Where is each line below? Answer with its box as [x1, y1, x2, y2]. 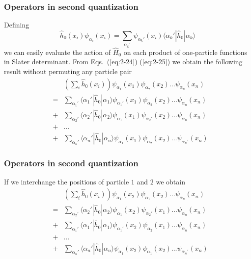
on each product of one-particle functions [123, 47, 248, 57]
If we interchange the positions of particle [4, 176, 129, 186]
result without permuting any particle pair [4, 66, 132, 76]
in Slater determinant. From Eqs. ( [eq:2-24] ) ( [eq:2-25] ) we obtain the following [4, 56, 243, 67]
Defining [4, 20, 29, 30]
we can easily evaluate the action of [4, 47, 111, 57]
